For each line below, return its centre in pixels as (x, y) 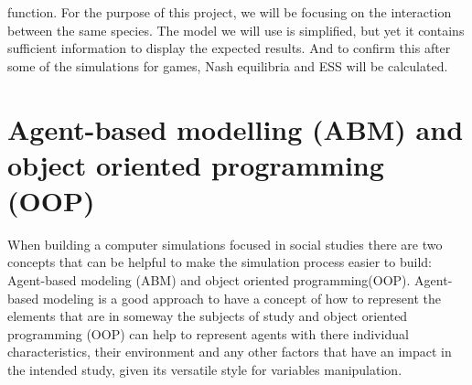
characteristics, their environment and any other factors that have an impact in (230, 352)
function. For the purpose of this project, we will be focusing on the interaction (230, 12)
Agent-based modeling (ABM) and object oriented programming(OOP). (209, 280)
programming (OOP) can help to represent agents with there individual (208, 333)
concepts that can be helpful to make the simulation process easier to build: (220, 262)
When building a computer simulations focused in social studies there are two (225, 244)
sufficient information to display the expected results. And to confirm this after (229, 48)
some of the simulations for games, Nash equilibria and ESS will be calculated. (228, 65)
